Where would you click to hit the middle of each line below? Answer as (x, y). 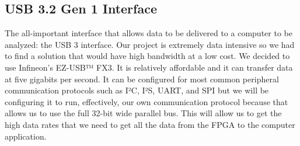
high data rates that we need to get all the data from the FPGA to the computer (150, 124)
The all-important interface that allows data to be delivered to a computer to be (149, 33)
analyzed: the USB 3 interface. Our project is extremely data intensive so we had (150, 44)
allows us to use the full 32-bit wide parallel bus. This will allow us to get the (143, 113)
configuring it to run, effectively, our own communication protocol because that (146, 101)
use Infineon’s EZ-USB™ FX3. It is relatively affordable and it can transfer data (149, 67)
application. (26, 136)
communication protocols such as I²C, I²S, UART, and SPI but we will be (137, 90)
